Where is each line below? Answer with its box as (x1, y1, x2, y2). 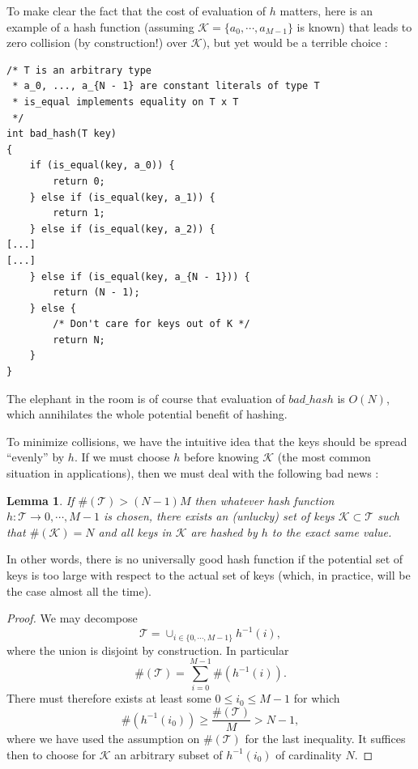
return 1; (53, 207, 105, 219)
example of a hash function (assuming (6, 18, 194, 35)
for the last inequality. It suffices (245, 730, 406, 747)
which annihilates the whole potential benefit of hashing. (6, 406, 288, 423)
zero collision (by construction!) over (6, 34, 188, 51)
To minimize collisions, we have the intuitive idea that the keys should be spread (6, 432, 407, 449)
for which (293, 690, 340, 707)
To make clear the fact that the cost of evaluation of (6, 2, 267, 19)
